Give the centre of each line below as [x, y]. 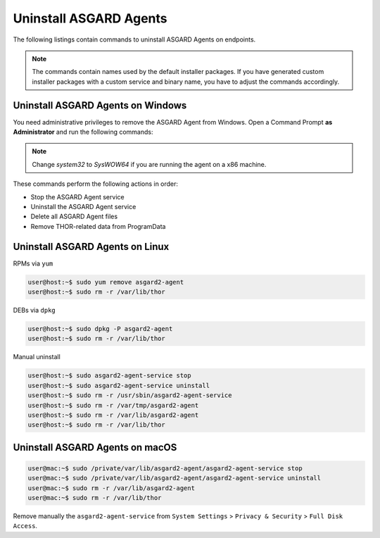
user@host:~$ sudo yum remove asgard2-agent [106, 282]
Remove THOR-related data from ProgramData [98, 226]
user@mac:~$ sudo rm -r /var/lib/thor [95, 498]
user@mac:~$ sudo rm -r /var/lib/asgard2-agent [111, 488]
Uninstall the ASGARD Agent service [83, 206]
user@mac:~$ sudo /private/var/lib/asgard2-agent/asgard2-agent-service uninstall [175, 478]
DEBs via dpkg [34, 311]
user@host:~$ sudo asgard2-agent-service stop [109, 376]
